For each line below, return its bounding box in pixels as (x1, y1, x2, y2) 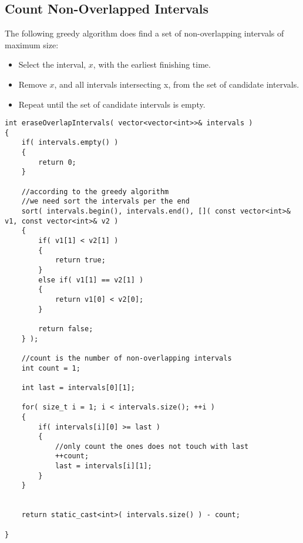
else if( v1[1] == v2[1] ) (38, 275, 144, 284)
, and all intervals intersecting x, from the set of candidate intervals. (54, 78, 299, 90)
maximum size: (5, 38, 59, 51)
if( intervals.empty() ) (21, 138, 119, 147)
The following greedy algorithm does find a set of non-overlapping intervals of (5, 27, 284, 39)
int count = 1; (21, 364, 80, 372)
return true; (55, 256, 106, 265)
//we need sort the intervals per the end (21, 197, 190, 206)
